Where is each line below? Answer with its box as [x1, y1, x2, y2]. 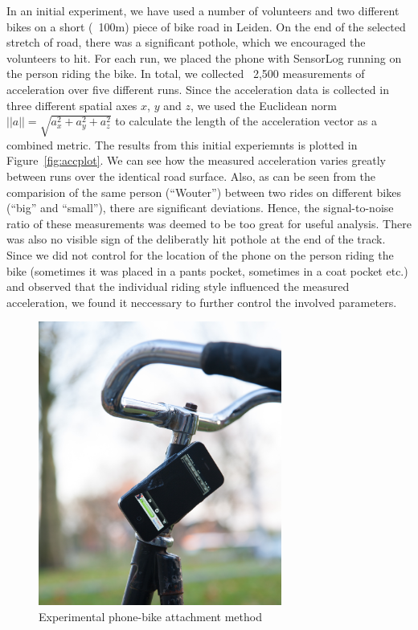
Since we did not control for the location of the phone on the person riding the [6, 247, 394, 264]
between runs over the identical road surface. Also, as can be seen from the [6, 168, 376, 185]
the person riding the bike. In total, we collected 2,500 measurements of [6, 65, 365, 82]
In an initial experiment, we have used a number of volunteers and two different [6, 2, 400, 18]
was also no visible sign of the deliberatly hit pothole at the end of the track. [6, 231, 386, 247]
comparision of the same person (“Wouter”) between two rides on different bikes [6, 183, 401, 200]
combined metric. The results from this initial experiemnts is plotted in [6, 136, 358, 153]
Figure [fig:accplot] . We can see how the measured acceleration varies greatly [6, 152, 386, 169]
